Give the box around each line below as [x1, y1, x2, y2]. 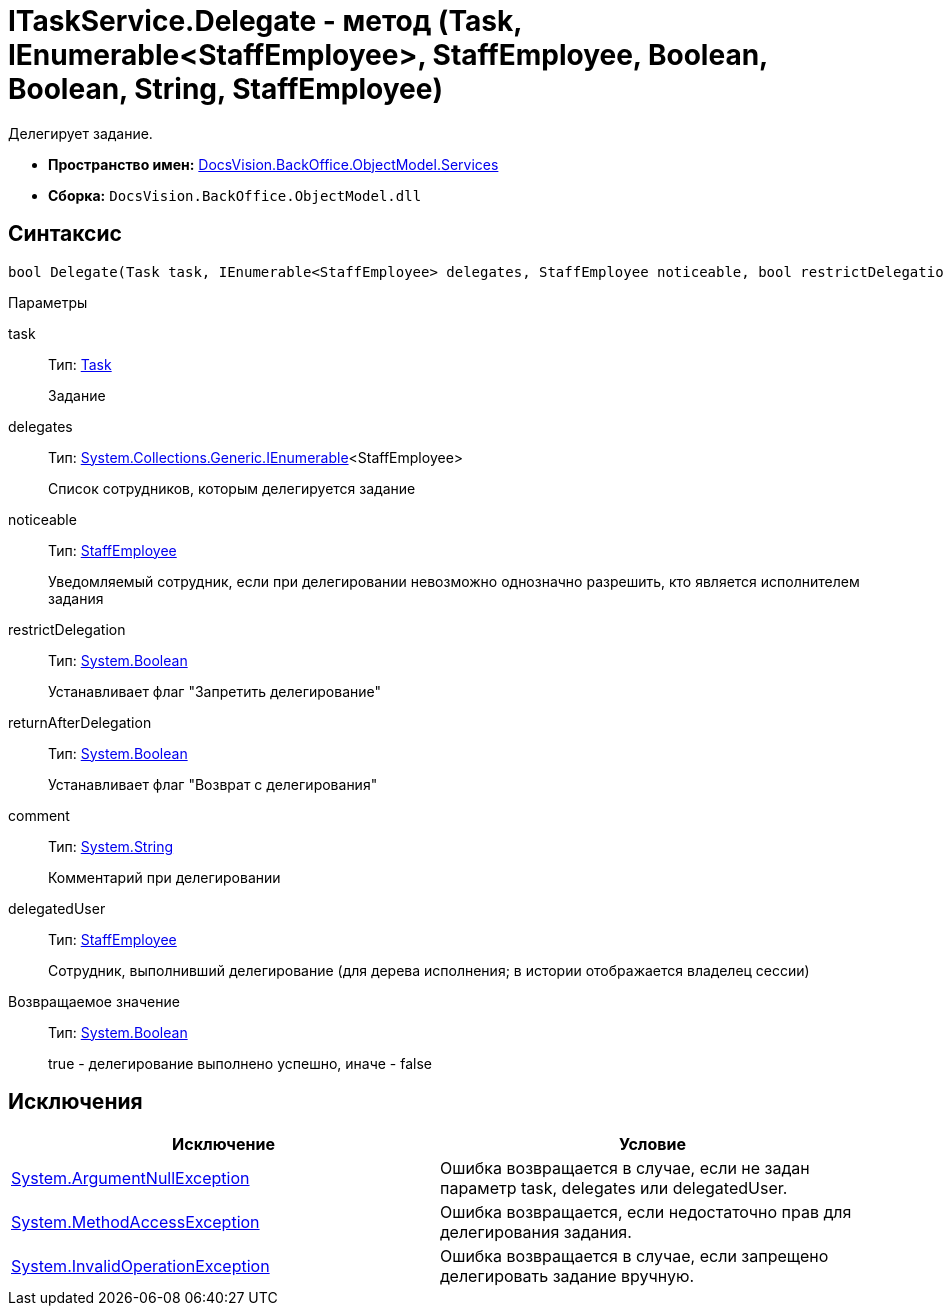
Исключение [172, 1134, 275, 1155]
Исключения [8, 1089, 143, 1115]
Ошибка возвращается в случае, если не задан [440, 1158, 810, 1179]
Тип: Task [48, 355, 112, 373]
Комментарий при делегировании [48, 868, 281, 886]
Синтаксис [8, 221, 122, 247]
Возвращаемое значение [8, 992, 180, 1010]
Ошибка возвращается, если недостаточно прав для [440, 1202, 852, 1223]
